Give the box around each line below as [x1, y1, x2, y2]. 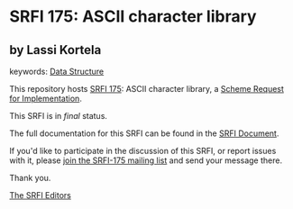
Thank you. [9, 173, 51, 183]
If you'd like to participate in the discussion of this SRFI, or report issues [9, 146, 277, 156]
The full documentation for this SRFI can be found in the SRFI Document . [9, 128, 279, 139]
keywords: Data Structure [9, 66, 105, 77]
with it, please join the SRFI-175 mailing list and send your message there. [9, 155, 282, 166]
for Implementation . [9, 93, 83, 104]
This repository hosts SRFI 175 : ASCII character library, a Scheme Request [9, 84, 284, 94]
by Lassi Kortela [9, 42, 102, 58]
